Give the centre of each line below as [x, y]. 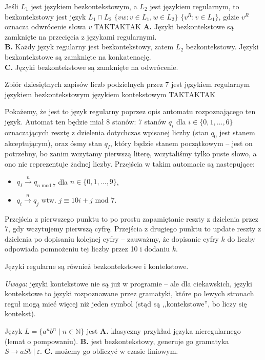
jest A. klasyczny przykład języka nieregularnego [164, 331]
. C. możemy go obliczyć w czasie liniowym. [109, 351]
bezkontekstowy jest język [45, 16]
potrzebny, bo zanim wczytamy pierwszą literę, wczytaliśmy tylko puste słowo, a [131, 154]
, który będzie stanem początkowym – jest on [181, 143]
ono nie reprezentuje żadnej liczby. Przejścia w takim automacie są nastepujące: [130, 163]
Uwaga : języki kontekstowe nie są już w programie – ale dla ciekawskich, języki [128, 283]
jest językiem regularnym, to [195, 6]
